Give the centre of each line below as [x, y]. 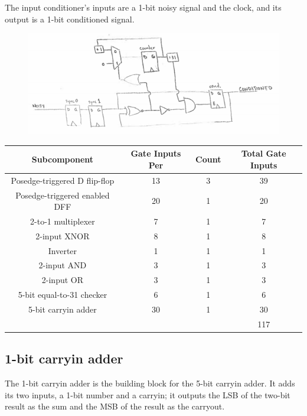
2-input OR [63, 280]
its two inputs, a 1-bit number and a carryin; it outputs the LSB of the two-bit [148, 394]
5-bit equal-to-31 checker [63, 295]
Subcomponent [63, 159]
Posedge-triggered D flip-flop [63, 180]
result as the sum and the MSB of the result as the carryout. [115, 406]
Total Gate [264, 153]
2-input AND [63, 265]
